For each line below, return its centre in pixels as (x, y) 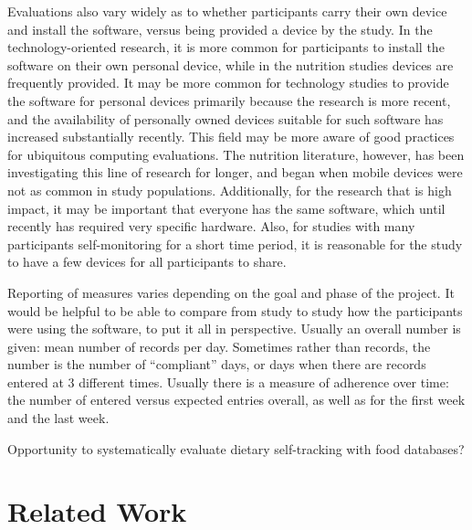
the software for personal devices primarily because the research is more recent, (229, 100)
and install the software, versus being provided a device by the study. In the (220, 29)
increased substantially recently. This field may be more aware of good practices (231, 137)
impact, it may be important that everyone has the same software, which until (226, 208)
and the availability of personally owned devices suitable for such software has (226, 118)
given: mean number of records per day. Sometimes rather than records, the (219, 346)
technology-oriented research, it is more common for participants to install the (226, 47)
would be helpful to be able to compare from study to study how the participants (235, 310)
